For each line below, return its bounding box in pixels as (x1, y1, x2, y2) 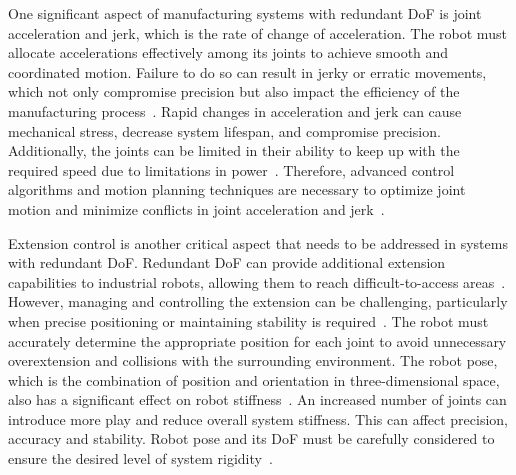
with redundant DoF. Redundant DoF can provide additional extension (8, 252, 446, 273)
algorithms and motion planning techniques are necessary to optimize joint (8, 179, 466, 200)
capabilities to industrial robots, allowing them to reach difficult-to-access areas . (8, 271, 506, 292)
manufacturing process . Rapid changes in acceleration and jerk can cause (8, 100, 462, 121)
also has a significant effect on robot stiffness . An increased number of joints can (8, 389, 507, 410)
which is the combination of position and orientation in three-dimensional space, (8, 369, 500, 390)
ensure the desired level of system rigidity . (8, 448, 273, 469)
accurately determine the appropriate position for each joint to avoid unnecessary (8, 330, 507, 351)
